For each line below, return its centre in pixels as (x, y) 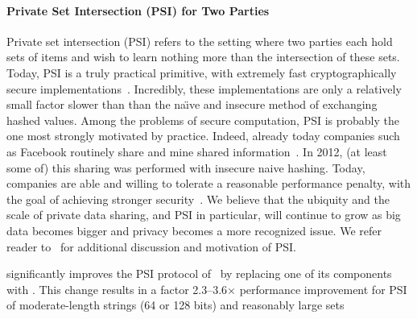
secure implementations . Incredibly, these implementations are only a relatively (204, 88)
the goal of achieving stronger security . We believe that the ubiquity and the (198, 199)
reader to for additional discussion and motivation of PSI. (151, 246)
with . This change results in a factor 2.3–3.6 (117, 289)
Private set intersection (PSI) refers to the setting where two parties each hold (200, 41)
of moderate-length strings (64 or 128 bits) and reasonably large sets (175, 305)
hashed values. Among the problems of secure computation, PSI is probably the (203, 120)
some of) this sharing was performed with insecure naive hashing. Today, (186, 167)
